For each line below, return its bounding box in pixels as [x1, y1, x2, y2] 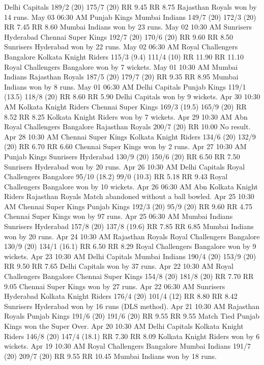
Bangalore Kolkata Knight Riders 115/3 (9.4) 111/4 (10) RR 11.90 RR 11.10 [4, 51, 244, 62]
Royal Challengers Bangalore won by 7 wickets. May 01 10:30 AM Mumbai [4, 61, 238, 72]
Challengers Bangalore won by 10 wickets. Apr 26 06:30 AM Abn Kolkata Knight [4, 181, 258, 191]
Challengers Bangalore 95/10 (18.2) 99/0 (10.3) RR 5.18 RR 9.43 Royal [4, 171, 228, 182]
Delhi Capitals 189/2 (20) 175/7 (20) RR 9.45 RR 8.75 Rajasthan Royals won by [4, 2, 257, 12]
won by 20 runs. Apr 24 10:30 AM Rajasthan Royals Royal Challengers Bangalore [4, 231, 260, 241]
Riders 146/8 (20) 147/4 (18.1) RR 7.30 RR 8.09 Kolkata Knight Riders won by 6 [4, 330, 260, 341]
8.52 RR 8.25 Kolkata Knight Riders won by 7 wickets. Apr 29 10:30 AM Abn [4, 111, 248, 122]
